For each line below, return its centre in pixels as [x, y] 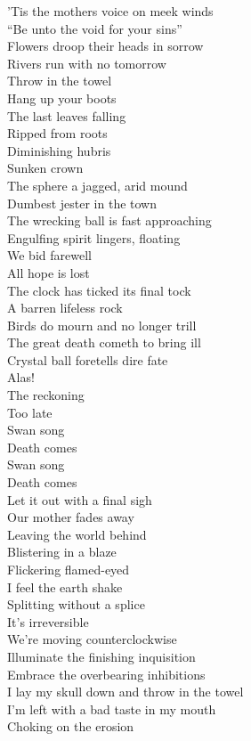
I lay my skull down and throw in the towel [125, 692]
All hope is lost [49, 272]
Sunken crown [45, 168]
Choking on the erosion [71, 726]
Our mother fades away [71, 517]
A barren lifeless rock [65, 308]
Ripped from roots [57, 133]
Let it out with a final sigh [80, 499]
